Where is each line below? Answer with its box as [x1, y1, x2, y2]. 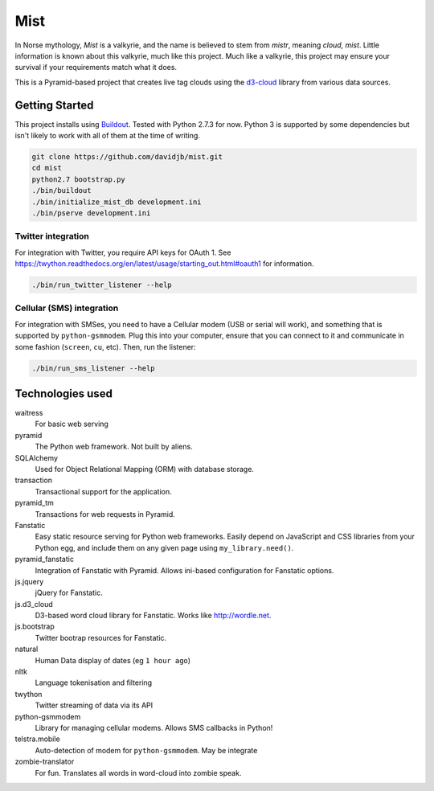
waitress [14, 408, 43, 418]
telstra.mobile [14, 734, 60, 744]
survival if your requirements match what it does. [14, 63, 177, 72]
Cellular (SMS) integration [14, 302, 119, 314]
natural [14, 644, 39, 654]
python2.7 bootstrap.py [31, 174, 126, 184]
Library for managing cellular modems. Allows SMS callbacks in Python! [35, 723, 273, 732]
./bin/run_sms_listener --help [31, 363, 156, 373]
